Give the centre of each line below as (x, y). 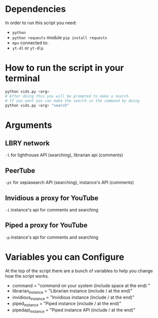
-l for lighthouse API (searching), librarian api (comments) (64, 155)
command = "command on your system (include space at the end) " (81, 285)
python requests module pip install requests (60, 37)
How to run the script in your (64, 68)
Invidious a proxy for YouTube (52, 198)
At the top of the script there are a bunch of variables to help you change (79, 271)
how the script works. (27, 276)
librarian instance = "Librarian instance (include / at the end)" (72, 291)
